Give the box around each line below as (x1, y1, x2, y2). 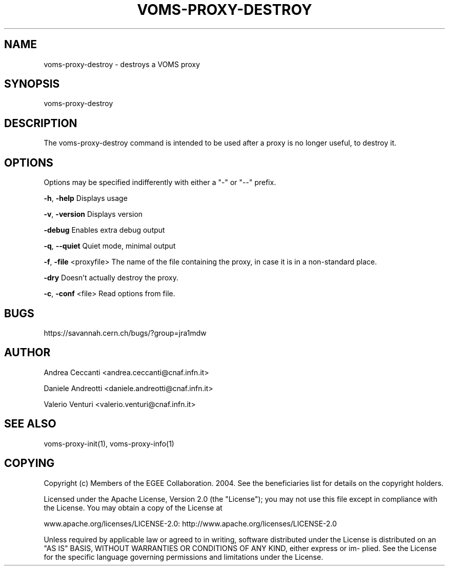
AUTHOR (4, 346, 51, 359)
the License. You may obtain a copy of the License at (44, 503, 222, 512)
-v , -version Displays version (44, 210, 143, 219)
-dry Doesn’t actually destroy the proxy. (44, 273, 178, 282)
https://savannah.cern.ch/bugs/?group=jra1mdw (44, 328, 207, 337)
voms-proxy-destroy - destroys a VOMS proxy (44, 59, 200, 69)
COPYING (4, 457, 55, 470)
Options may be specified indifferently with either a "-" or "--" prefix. (44, 178, 276, 187)
